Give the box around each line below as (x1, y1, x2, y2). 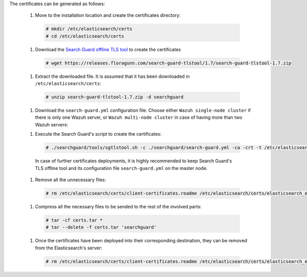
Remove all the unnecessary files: (35, 177, 106, 183)
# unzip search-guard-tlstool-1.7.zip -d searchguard (46, 94, 184, 100)
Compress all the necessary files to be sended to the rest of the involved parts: (35, 203, 202, 209)
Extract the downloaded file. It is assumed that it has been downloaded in (35, 73, 190, 79)
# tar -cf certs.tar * (46, 217, 103, 223)
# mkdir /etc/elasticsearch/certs (46, 26, 133, 32)
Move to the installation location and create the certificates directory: (35, 12, 181, 18)
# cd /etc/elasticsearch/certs (46, 33, 125, 39)
